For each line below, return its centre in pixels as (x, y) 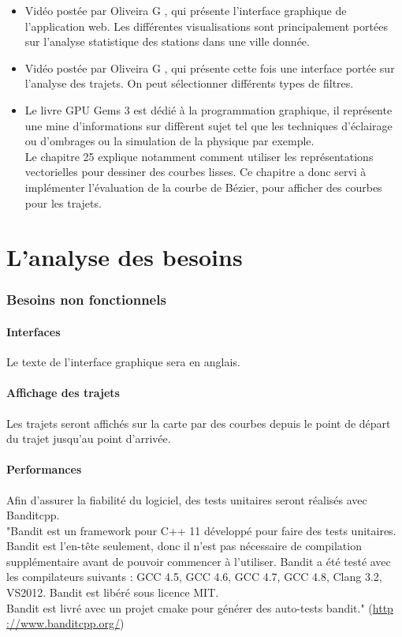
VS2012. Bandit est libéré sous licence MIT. (113, 592)
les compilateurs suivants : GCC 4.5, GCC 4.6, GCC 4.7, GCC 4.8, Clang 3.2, (194, 577)
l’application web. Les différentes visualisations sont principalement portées (206, 26)
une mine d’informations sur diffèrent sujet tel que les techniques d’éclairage (208, 125)
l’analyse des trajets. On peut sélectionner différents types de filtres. (189, 83)
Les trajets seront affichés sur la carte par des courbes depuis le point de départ (199, 423)
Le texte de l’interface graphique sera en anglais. (123, 362)
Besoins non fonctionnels (86, 300)
